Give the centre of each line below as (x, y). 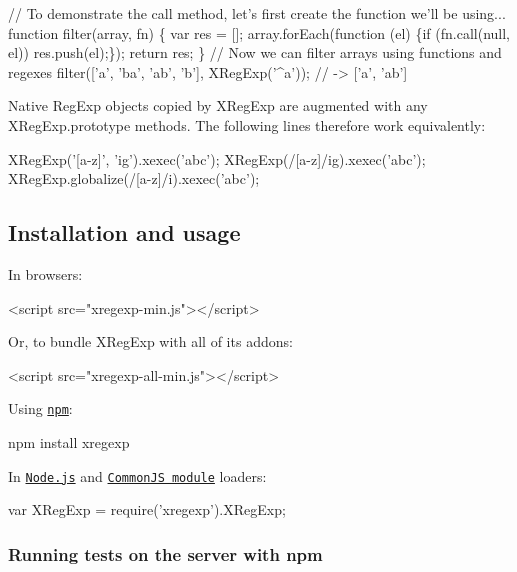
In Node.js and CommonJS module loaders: (137, 475)
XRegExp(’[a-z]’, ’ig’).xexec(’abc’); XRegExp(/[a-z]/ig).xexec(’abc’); (217, 158)
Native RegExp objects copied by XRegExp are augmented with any (218, 105)
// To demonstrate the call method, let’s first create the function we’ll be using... (257, 13)
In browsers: (45, 273)
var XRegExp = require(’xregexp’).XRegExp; (147, 509)
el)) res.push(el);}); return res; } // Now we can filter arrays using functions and (255, 52)
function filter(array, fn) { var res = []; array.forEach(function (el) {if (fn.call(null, (259, 32)
